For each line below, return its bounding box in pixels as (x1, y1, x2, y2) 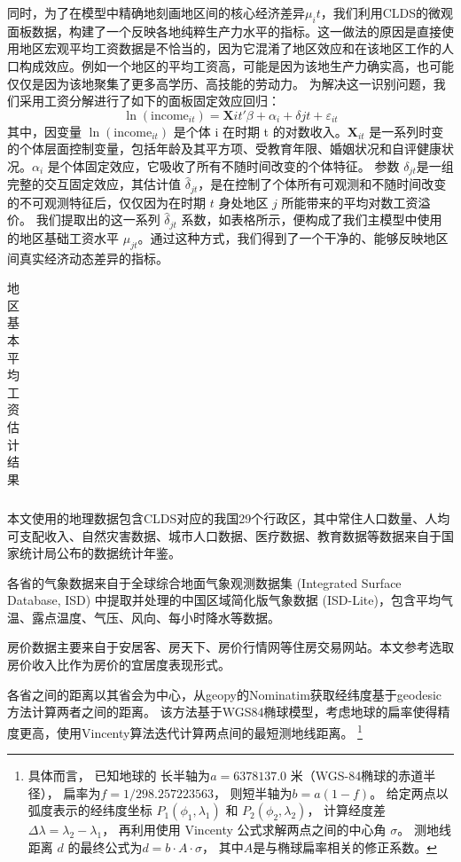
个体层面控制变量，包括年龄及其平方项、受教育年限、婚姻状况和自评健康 (19, 139, 441, 158)
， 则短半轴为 (213, 783, 293, 802)
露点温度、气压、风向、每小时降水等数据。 (31, 607, 280, 626)
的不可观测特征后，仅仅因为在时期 (7, 192, 206, 211)
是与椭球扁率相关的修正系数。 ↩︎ (253, 837, 437, 856)
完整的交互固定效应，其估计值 (7, 175, 181, 193)
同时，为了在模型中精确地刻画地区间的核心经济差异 (7, 4, 305, 21)
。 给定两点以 (370, 783, 449, 802)
